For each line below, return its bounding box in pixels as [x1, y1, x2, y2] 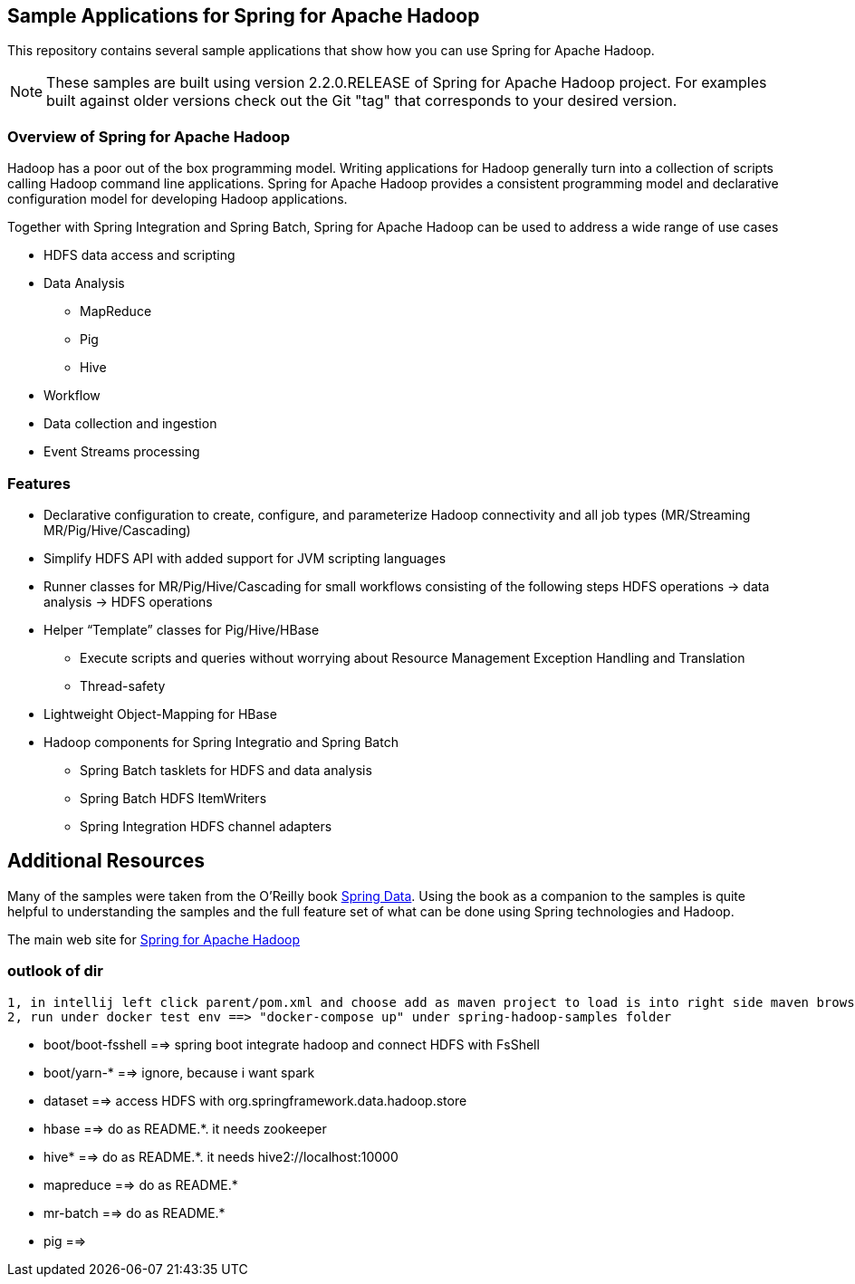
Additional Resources [7, 849, 205, 873]
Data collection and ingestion [43, 416, 217, 432]
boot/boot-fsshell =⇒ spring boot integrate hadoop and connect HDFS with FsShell [43, 1036, 540, 1052]
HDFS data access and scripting [43, 247, 235, 264]
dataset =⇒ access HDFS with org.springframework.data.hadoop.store [43, 1092, 467, 1108]
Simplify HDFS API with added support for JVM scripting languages [43, 550, 447, 566]
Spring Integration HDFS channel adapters [80, 818, 332, 834]
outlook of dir [7, 962, 103, 981]
